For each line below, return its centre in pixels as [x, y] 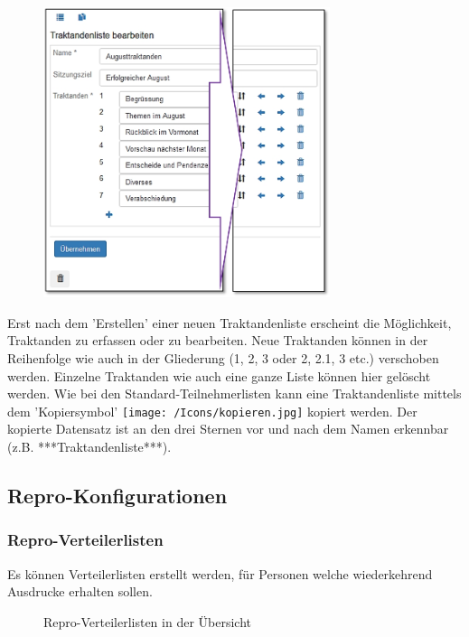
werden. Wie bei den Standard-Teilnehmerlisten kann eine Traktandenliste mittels [234, 393]
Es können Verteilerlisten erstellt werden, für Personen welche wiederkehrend [220, 573]
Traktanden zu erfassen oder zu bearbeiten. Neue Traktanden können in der [218, 340]
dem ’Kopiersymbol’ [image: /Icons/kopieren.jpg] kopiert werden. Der [212, 411]
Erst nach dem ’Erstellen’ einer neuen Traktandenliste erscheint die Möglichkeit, [230, 322]
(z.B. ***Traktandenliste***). [89, 447]
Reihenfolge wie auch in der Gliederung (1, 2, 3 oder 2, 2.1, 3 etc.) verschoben [223, 358]
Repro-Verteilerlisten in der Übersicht [147, 621]
